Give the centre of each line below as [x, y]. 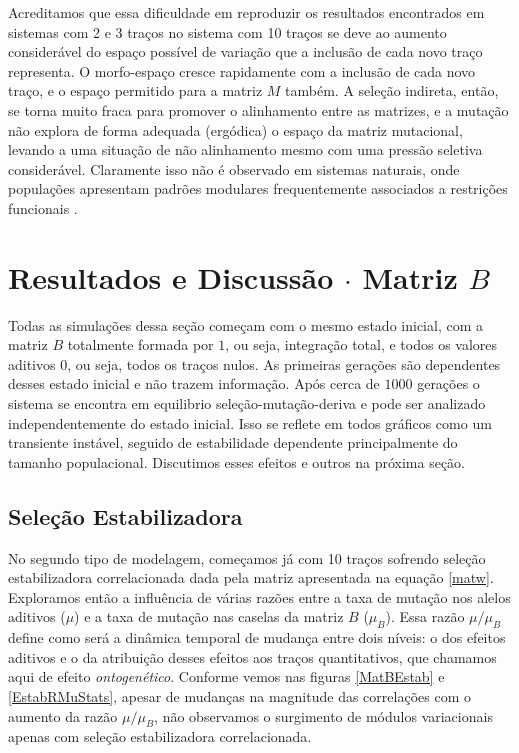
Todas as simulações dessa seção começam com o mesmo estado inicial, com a [245, 324]
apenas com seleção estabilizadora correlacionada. [160, 736]
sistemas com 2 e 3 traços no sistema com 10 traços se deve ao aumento [227, 31]
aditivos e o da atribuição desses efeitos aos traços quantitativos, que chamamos [252, 656]
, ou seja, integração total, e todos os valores [361, 344]
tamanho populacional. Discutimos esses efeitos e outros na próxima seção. [237, 461]
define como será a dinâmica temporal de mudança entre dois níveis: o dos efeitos [257, 637]
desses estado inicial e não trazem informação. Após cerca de [194, 383]
